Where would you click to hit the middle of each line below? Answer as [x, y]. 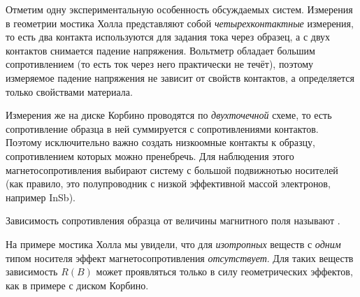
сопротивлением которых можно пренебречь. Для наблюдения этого [150, 155]
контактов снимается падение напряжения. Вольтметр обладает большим [160, 50]
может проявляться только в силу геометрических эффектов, [224, 271]
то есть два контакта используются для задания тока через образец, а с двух [168, 37]
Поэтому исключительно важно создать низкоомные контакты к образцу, [160, 142]
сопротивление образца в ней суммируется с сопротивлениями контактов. [162, 128]
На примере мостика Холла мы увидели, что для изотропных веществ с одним [173, 244]
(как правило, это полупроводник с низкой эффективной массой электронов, [168, 183]
